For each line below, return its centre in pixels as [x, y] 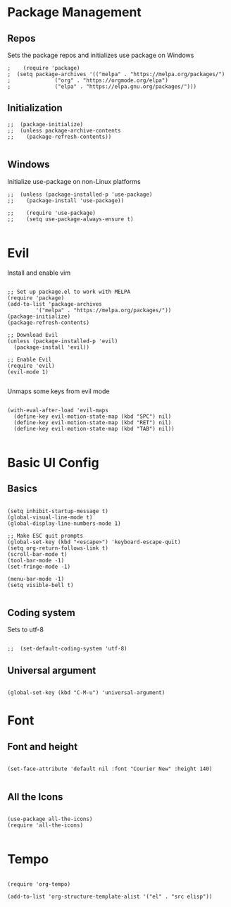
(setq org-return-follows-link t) [58, 548]
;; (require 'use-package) [52, 213]
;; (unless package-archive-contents [64, 130]
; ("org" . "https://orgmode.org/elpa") [88, 80]
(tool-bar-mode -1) [36, 560]
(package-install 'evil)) [52, 347]
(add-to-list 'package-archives [55, 304]
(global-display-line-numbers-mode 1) [64, 523]
